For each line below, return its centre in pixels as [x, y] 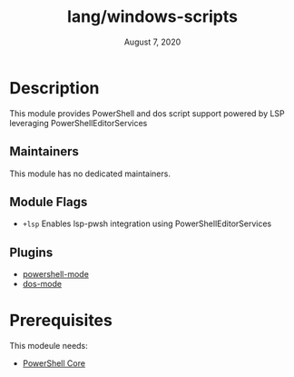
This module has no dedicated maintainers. [90, 174]
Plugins [31, 252]
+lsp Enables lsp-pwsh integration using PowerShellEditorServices [147, 223]
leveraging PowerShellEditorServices [78, 123]
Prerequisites [61, 321]
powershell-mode [55, 274]
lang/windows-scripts [152, 17]
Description [54, 88]
